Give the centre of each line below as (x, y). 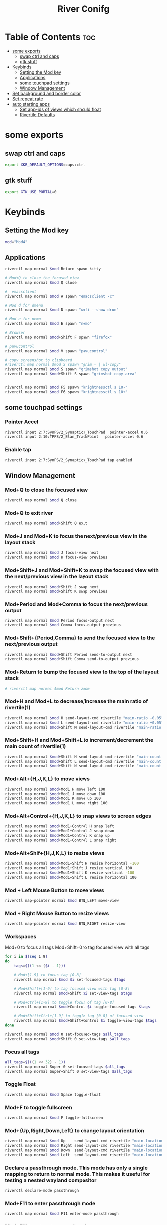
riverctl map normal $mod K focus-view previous (56, 557)
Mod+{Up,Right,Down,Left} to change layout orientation (75, 1130)
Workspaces (21, 937)
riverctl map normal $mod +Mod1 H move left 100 (55, 789)
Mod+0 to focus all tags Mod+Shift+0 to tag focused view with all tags (77, 947)
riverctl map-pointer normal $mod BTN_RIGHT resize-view (65, 924)
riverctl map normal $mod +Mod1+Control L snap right (61, 840)
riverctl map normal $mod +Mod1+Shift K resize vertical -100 (70, 873)
